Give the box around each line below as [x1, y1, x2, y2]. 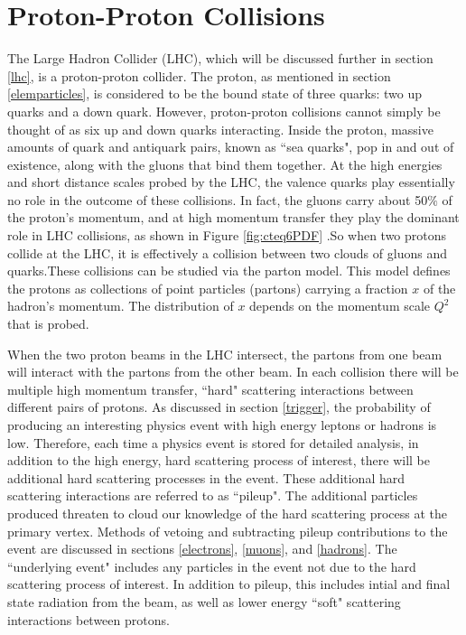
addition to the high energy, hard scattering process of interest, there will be [7, 451, 431, 470]
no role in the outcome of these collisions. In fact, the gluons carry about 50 [7, 190, 428, 209]
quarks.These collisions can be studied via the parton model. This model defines [7, 261, 451, 280]
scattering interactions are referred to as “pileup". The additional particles [7, 486, 418, 505]
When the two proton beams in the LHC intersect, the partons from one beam [7, 344, 443, 363]
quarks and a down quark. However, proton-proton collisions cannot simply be [7, 101, 441, 120]
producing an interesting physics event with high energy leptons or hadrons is [7, 416, 437, 434]
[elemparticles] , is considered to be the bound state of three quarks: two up [7, 84, 423, 103]
